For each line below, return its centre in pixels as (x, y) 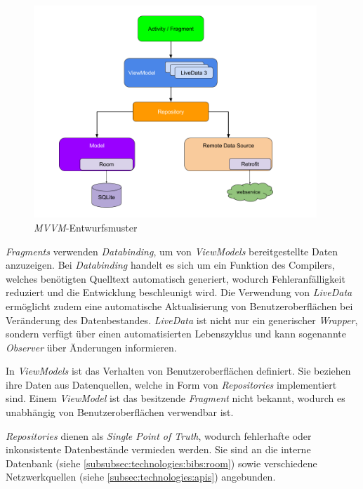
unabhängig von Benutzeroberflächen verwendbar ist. (120, 412)
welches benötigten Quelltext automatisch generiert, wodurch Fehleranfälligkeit (176, 278)
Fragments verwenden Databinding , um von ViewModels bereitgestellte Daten (172, 251)
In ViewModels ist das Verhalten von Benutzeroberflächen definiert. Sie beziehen (178, 371)
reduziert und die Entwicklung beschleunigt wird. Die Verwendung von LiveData (179, 292)
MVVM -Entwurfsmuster (86, 227)
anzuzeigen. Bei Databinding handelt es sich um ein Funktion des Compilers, (170, 265)
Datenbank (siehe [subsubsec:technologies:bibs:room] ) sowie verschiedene (161, 463)
